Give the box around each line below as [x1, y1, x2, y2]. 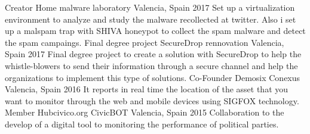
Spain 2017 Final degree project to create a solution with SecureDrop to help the [5, 48, 302, 60]
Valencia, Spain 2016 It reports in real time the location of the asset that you [5, 83, 288, 95]
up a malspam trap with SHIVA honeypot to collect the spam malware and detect [5, 24, 306, 37]
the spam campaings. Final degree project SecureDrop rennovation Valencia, [5, 36, 284, 48]
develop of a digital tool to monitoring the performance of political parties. [5, 117, 279, 130]
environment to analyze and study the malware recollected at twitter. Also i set [5, 13, 296, 25]
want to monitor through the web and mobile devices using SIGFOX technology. [5, 94, 299, 107]
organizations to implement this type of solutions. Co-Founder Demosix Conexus [5, 71, 300, 83]
